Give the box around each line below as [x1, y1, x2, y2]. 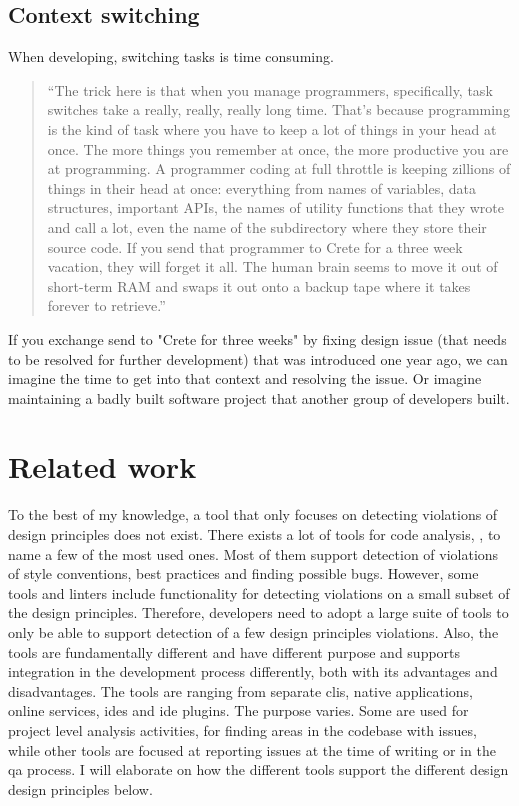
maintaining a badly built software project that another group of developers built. [8, 387, 510, 408]
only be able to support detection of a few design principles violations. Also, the [8, 621, 499, 642]
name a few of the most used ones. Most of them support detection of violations [8, 543, 499, 564]
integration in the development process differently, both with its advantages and [8, 661, 498, 682]
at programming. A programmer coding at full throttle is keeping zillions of [47, 158, 511, 179]
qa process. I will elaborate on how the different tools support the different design [8, 759, 509, 780]
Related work [8, 446, 197, 487]
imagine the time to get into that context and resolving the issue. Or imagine [8, 368, 482, 389]
